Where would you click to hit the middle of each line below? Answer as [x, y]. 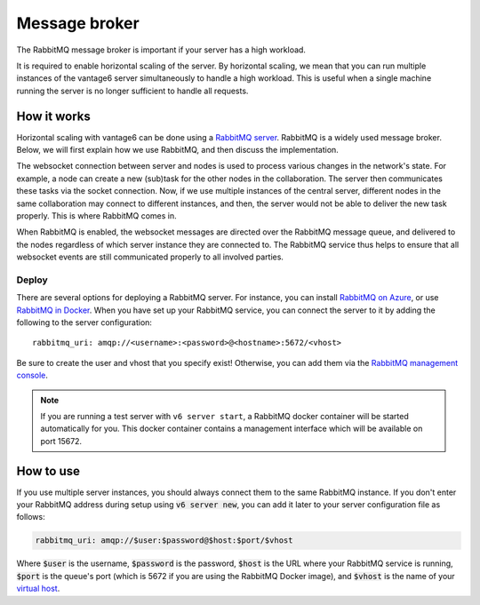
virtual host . [38, 589]
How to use [48, 471]
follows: [31, 517]
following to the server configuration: [84, 322]
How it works [53, 116]
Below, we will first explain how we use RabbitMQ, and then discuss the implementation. [178, 150]
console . [32, 375]
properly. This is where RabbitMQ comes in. [96, 215]
